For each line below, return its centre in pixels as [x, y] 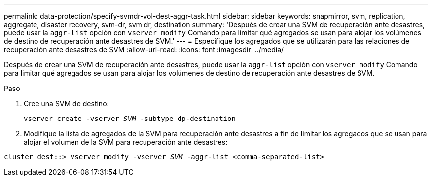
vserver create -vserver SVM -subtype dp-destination [130, 119]
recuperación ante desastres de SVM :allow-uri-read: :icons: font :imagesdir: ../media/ [144, 49]
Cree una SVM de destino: [66, 104]
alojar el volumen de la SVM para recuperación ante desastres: [126, 142]
